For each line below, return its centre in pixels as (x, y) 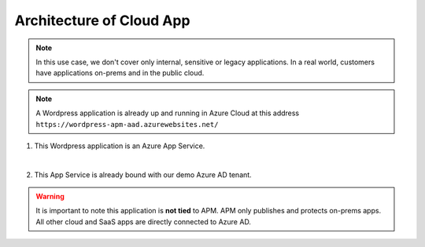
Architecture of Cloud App (102, 20)
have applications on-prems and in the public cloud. (120, 73)
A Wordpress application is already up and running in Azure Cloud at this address (168, 113)
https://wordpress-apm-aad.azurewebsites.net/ (127, 124)
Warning (50, 197)
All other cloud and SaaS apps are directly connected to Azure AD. (144, 222)
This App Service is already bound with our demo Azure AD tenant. (143, 174)
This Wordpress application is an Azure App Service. (120, 146)
